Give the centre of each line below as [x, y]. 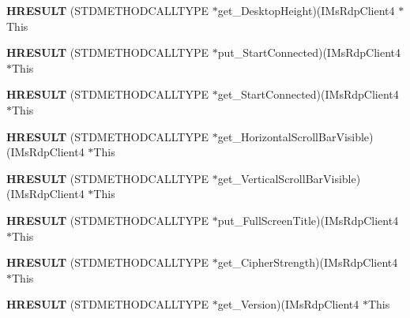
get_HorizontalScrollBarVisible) [295, 136]
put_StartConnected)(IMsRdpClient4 [309, 52]
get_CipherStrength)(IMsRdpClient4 [308, 262]
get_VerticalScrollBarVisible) [289, 178]
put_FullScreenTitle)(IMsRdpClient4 [308, 220]
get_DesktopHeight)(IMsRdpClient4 [306, 10]
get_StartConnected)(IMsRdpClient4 [308, 94]
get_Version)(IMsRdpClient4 [288, 304]
